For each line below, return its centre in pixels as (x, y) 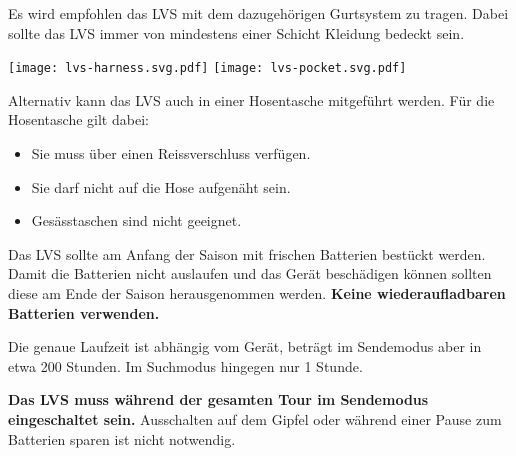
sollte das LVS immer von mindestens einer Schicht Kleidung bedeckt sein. (236, 32)
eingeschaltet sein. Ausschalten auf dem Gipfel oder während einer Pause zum (255, 418)
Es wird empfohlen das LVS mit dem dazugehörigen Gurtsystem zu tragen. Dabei (258, 13)
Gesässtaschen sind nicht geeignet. (136, 220)
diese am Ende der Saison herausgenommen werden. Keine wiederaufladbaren (257, 293)
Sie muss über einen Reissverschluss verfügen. (171, 153)
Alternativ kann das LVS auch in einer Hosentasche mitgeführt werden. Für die (251, 99)
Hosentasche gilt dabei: (78, 119)
